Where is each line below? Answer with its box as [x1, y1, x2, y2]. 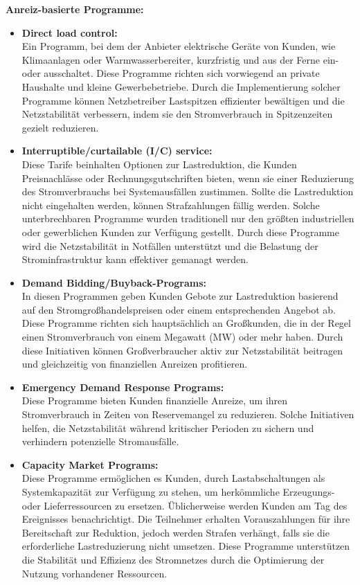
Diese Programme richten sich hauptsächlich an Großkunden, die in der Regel [21, 316, 351, 330]
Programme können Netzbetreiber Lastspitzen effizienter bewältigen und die [21, 93, 345, 107]
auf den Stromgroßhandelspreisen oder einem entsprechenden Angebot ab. [21, 302, 336, 316]
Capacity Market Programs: [21, 457, 159, 471]
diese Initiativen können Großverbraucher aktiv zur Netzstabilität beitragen [21, 343, 343, 357]
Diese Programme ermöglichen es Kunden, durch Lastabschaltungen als [21, 471, 325, 485]
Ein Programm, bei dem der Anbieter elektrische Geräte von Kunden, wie [21, 39, 336, 53]
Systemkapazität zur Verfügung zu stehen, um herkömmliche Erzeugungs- [21, 485, 335, 498]
